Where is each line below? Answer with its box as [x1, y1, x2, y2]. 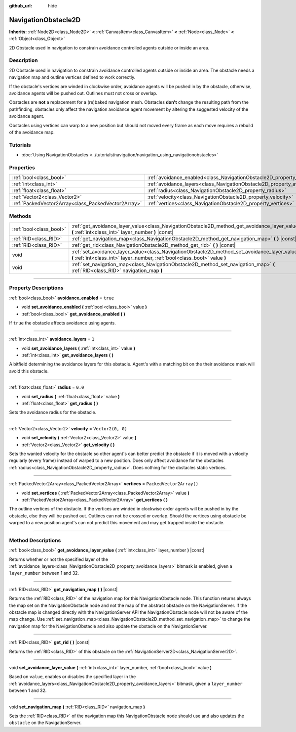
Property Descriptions [9, 284, 64, 291]
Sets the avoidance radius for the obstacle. [9, 410, 97, 415]
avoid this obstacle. [9, 368, 49, 374]
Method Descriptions [9, 537, 61, 544]
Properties [9, 164, 36, 171]
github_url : [9, 3, 32, 8]
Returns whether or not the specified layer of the [9, 556, 109, 562]
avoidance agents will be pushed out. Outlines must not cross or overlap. [9, 91, 157, 96]
